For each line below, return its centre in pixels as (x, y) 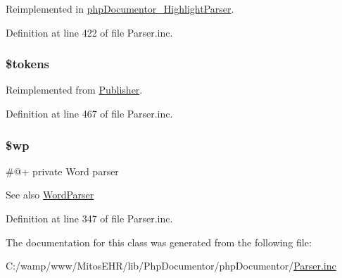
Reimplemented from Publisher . (74, 90)
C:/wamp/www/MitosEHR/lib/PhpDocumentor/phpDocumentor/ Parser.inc (171, 266)
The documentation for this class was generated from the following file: (159, 242)
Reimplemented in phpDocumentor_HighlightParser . (120, 8)
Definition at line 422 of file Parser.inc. (89, 32)
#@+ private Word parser (62, 171)
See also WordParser (50, 195)
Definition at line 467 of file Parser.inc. (89, 113)
